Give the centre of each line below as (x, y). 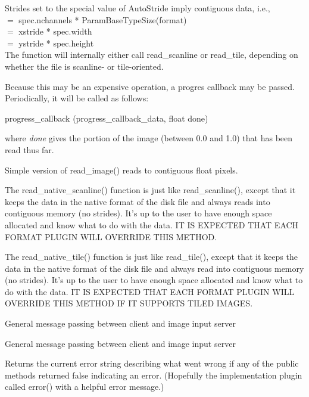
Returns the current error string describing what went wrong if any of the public (152, 363)
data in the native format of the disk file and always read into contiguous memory (154, 268)
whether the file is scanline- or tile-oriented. (84, 66)
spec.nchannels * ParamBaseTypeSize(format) (103, 19)
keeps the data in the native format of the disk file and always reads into (138, 201)
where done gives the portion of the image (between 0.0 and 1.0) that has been (149, 138)
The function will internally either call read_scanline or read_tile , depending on (152, 55)
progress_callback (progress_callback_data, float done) (107, 118)
